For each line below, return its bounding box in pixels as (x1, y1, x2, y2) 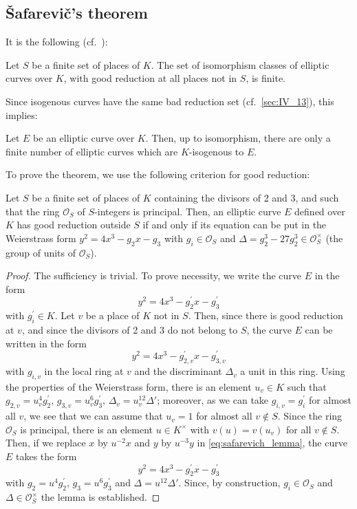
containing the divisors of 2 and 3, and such (154, 190, 339, 204)
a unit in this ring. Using (240, 364, 345, 378)
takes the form (16, 449, 77, 464)
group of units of (6, 245, 76, 259)
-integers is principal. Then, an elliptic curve (94, 204, 281, 218)
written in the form (6, 336, 87, 350)
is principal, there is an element (20, 422, 153, 436)
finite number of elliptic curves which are (6, 144, 178, 158)
